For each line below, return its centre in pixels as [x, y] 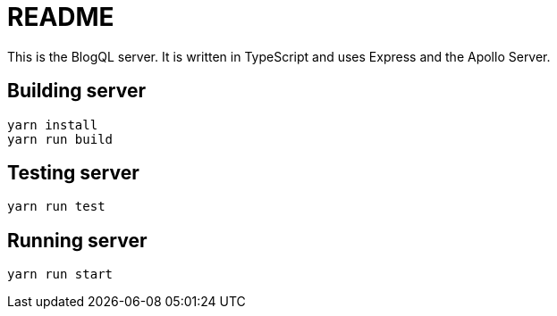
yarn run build [60, 139]
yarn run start [60, 274]
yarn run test [56, 207]
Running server [77, 240]
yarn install [53, 125]
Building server [77, 91]
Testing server [73, 173]
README [61, 17]
